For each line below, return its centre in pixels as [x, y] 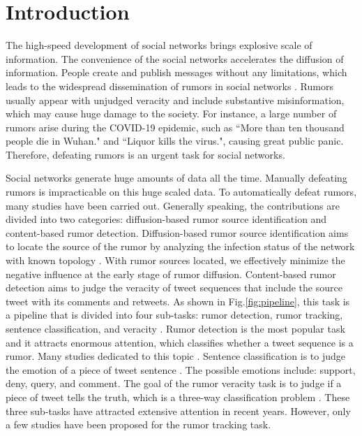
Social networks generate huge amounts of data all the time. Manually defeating [176, 178]
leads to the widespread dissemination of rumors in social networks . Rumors [169, 86]
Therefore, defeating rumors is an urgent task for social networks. [145, 154]
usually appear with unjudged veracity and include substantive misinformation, [175, 100]
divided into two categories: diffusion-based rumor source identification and [166, 219]
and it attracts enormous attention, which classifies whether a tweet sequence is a [180, 342]
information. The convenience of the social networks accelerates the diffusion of [175, 58]
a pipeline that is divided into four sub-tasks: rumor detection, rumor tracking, [174, 315]
